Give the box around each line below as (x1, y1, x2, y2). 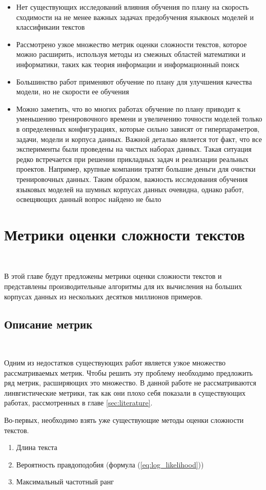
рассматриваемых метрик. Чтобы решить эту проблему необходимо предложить (4, 367, 253, 378)
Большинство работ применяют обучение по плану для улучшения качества (16, 76, 252, 87)
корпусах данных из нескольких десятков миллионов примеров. (4, 291, 203, 301)
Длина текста (16, 442, 57, 453)
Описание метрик (4, 316, 93, 332)
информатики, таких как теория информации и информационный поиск (16, 58, 239, 69)
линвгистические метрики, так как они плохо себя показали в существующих (4, 387, 246, 398)
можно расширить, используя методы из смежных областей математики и (16, 49, 246, 59)
